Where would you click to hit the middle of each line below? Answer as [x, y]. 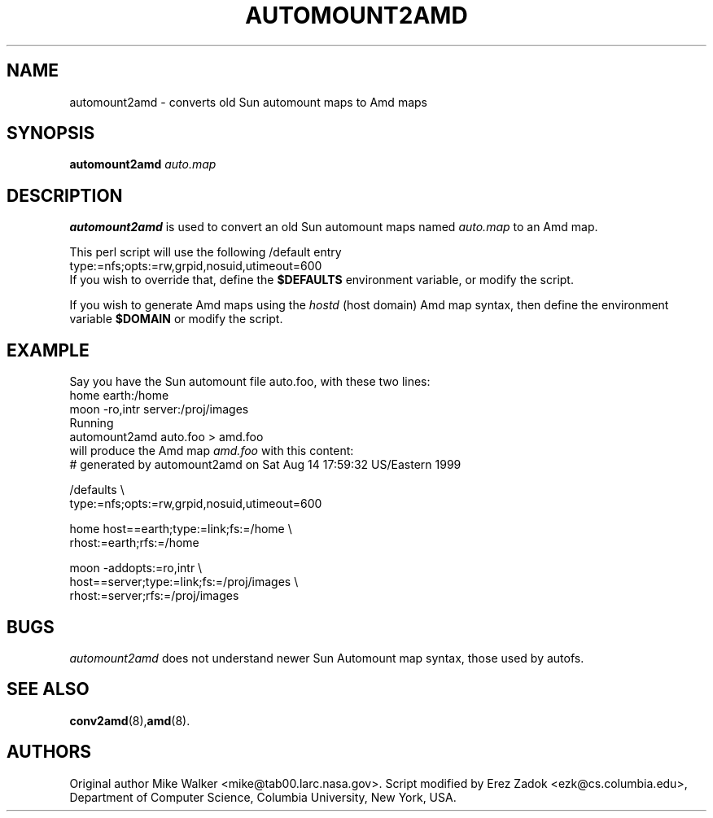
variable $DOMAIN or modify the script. [176, 319]
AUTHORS [49, 752]
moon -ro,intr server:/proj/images [159, 409]
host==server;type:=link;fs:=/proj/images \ [184, 582]
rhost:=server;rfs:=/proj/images [154, 596]
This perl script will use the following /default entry [206, 252]
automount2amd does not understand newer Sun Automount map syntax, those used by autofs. [327, 658]
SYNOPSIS [51, 133]
